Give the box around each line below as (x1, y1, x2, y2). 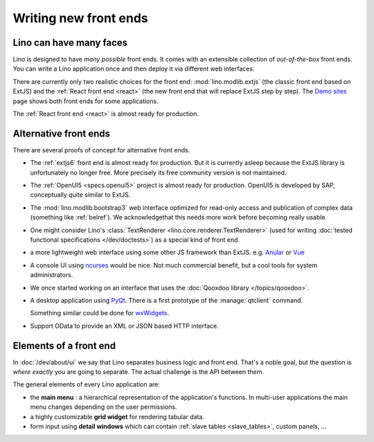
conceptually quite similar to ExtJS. (30, 191, 131, 199)
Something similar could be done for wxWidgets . (30, 309, 170, 317)
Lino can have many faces (12, 37, 128, 48)
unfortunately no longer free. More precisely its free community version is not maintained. (30, 168, 287, 177)
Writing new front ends (12, 10, 148, 26)
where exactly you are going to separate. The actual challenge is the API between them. (12, 368, 265, 376)
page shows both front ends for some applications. (12, 97, 159, 105)
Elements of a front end (12, 339, 116, 351)
